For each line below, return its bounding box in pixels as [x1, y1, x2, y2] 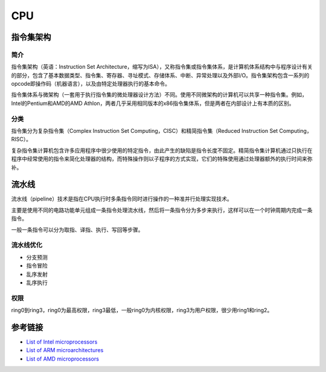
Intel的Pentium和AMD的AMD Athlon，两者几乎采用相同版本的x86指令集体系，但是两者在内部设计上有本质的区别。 [11, 100, 295, 107]
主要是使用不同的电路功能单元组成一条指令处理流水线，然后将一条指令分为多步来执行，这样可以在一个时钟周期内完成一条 [11, 206, 313, 214]
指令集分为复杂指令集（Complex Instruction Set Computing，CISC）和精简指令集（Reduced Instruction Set [11, 127, 278, 135]
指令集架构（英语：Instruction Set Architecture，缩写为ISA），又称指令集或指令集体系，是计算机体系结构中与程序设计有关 [11, 63, 313, 71]
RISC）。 [11, 136, 31, 143]
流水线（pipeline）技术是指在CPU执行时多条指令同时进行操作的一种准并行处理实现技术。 [11, 195, 232, 202]
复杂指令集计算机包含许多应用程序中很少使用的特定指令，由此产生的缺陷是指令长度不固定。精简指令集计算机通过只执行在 [11, 147, 313, 154]
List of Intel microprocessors [26, 338, 98, 345]
